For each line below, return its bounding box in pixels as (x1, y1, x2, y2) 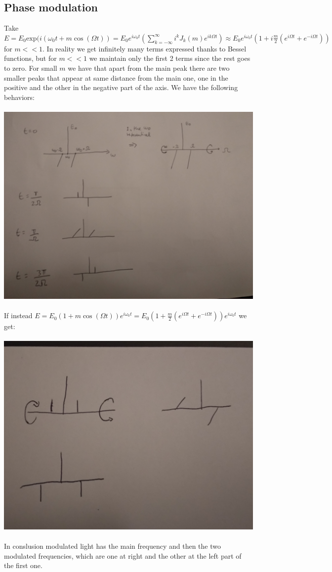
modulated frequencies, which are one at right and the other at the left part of (4, 550, 242, 561)
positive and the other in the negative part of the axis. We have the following (4, 82, 238, 93)
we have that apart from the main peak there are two (68, 62, 230, 73)
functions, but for (4, 53, 57, 63)
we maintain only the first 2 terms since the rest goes (89, 53, 250, 63)
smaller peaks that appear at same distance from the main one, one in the (4, 72, 228, 83)
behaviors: (4, 92, 35, 102)
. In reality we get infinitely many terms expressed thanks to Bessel (42, 43, 247, 53)
